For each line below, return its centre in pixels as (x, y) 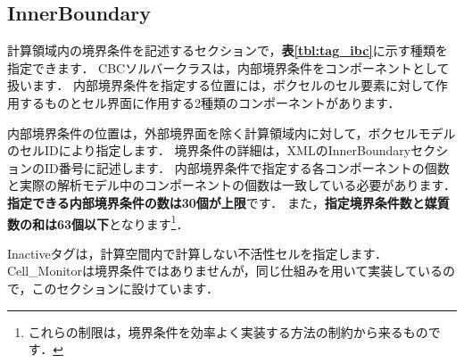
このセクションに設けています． (125, 288)
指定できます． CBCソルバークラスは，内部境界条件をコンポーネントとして (228, 67)
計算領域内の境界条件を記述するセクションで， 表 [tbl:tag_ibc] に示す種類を (228, 50)
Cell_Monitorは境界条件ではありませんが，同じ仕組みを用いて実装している (225, 271)
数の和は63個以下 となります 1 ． (98, 222)
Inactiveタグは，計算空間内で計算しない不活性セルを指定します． (198, 253)
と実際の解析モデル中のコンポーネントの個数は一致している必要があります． (232, 185)
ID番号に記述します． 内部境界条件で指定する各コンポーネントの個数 (247, 167)
